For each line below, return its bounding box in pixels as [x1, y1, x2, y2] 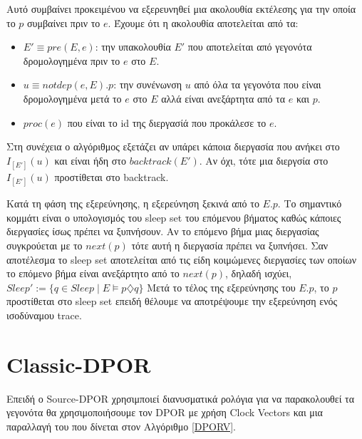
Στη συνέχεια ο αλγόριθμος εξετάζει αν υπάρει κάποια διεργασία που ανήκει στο [6, 139, 340, 154]
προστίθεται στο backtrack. [54, 169, 169, 184]
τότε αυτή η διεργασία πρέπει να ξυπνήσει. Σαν [131, 237, 329, 252]
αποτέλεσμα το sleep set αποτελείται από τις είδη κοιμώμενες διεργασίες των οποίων [6, 252, 357, 267]
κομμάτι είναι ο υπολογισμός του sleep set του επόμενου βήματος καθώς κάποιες [6, 210, 341, 224]
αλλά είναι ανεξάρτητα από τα [161, 91, 286, 105]
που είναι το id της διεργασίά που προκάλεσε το [67, 115, 267, 130]
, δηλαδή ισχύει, [225, 266, 292, 281]
